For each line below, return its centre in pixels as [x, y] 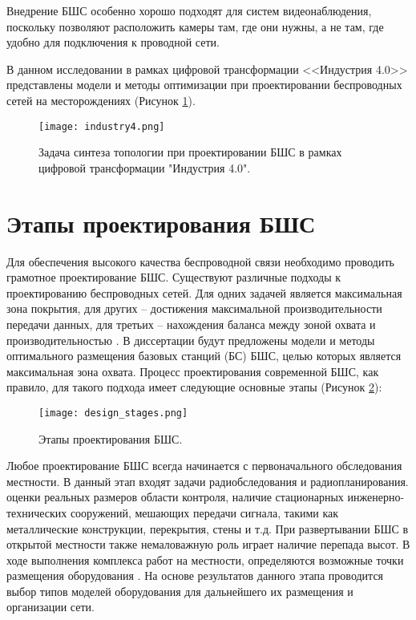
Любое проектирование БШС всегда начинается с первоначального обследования [204, 466]
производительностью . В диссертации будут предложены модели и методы [191, 340]
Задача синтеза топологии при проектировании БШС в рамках [190, 152]
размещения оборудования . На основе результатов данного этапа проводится [195, 575]
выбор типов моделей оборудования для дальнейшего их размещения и [180, 591]
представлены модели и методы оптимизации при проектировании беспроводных [204, 85]
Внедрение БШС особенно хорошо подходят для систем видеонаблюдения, [189, 10]
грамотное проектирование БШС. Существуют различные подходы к [174, 277]
